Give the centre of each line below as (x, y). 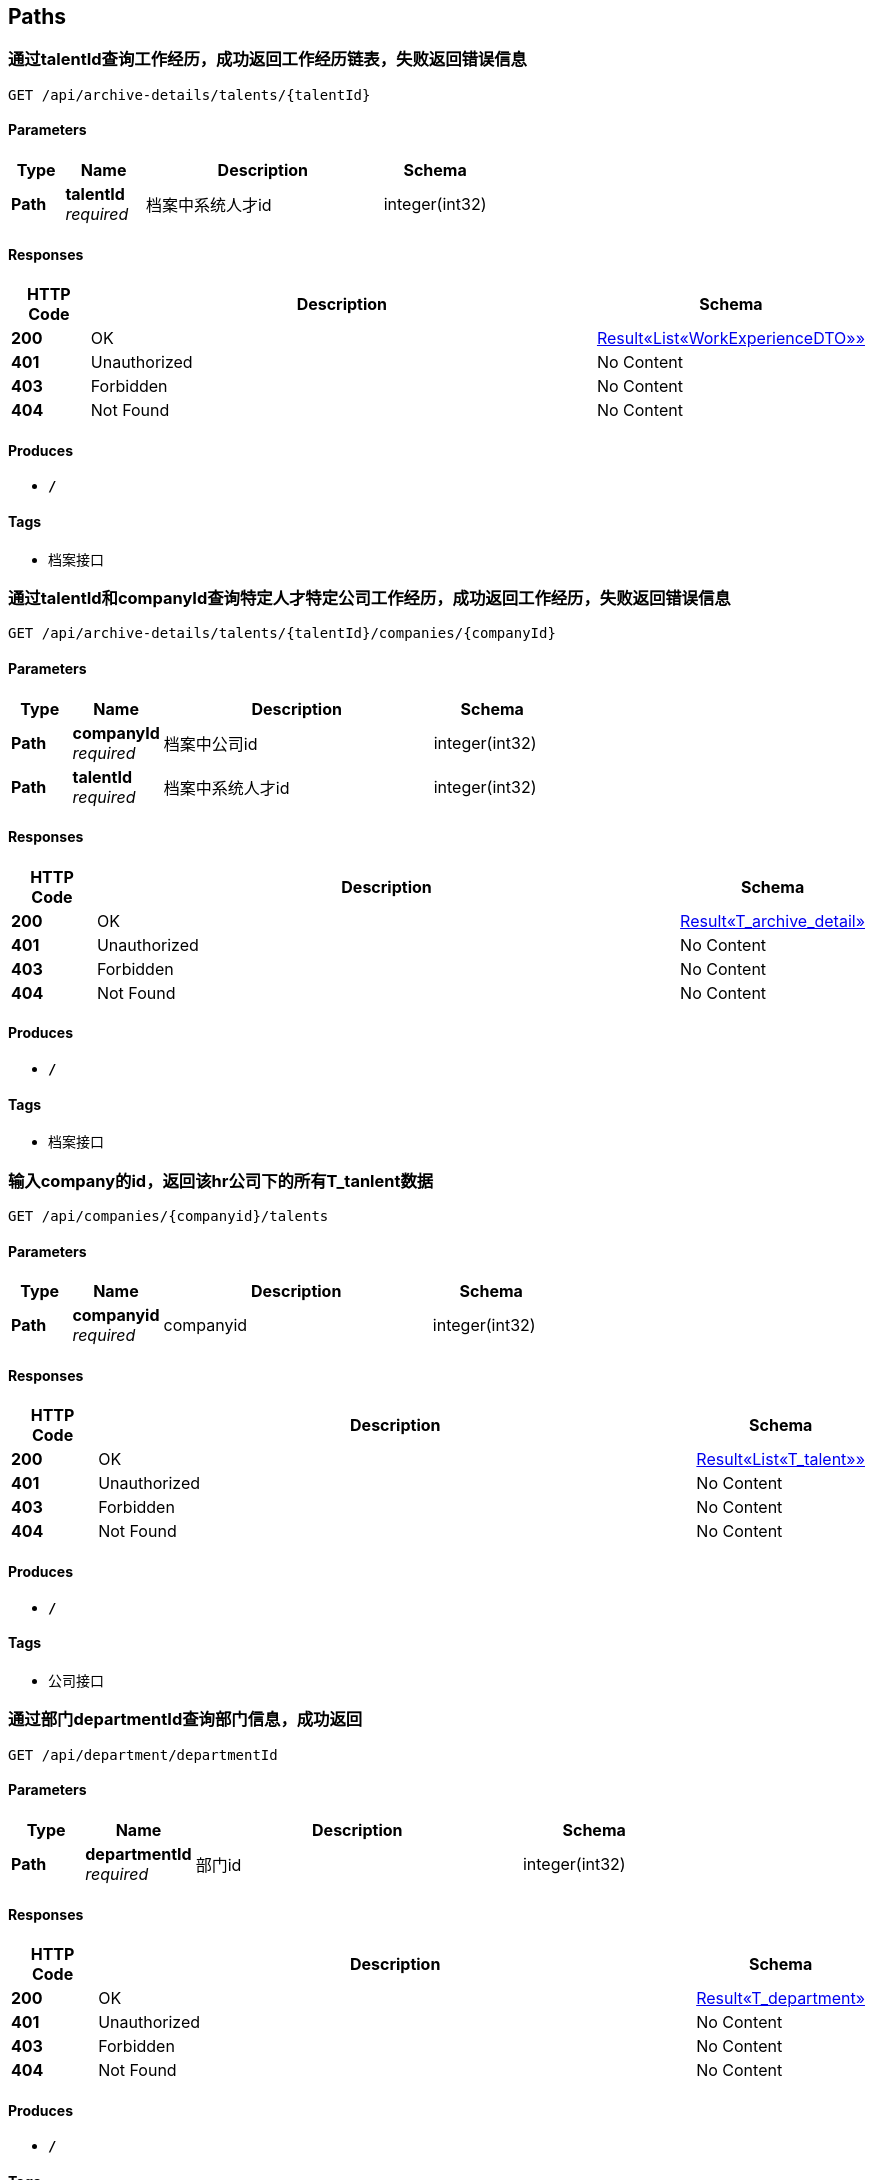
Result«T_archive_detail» (772, 920)
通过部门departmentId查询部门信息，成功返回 (185, 1719)
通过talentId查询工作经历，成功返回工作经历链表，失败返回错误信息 (267, 59)
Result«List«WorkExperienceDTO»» (730, 338)
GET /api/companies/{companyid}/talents (168, 1216)
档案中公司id (210, 743)
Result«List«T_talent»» (780, 1459)
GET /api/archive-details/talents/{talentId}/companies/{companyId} (282, 633)
